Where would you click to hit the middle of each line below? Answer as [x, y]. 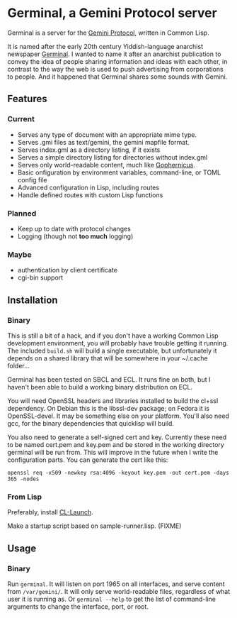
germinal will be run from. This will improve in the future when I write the [113, 452]
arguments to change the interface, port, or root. [78, 606]
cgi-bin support [40, 277]
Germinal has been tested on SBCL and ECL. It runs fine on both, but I [109, 379]
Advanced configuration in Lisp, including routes [88, 187]
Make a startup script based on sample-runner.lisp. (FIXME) [94, 526]
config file [32, 180]
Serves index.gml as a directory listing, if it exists [89, 150]
